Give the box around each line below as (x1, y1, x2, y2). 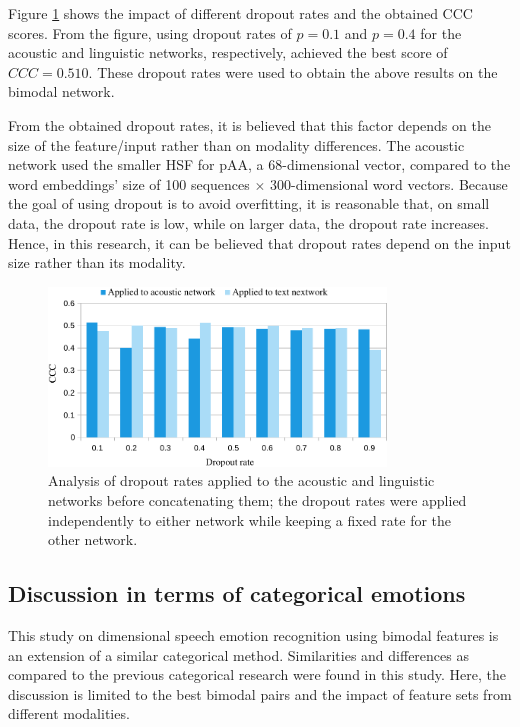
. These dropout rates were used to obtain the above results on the (88, 61, 498, 82)
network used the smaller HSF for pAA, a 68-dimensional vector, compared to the (8, 154, 511, 175)
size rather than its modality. (8, 252, 186, 273)
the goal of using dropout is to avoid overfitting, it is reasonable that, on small (8, 193, 490, 214)
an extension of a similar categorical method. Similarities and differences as (8, 644, 469, 665)
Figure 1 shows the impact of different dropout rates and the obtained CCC (8, 3, 473, 23)
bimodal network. (8, 81, 115, 102)
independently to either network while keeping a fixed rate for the (48, 509, 452, 530)
